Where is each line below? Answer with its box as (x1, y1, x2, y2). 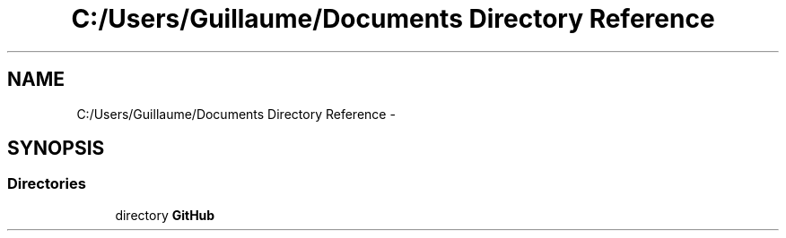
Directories (7, 174, 86, 193)
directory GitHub (115, 207, 215, 223)
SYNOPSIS (7, 137, 105, 160)
